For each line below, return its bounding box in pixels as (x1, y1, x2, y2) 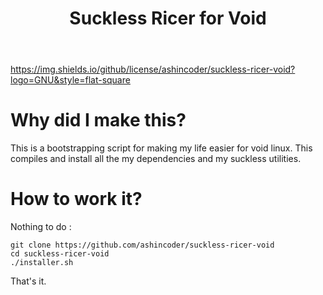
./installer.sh (10, 258, 74, 268)
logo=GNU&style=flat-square (10, 74, 131, 86)
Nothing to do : (10, 221, 72, 233)
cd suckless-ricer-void (10, 249, 110, 259)
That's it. (10, 275, 47, 287)
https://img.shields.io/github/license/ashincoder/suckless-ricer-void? (10, 63, 296, 76)
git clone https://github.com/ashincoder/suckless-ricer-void (10, 240, 275, 251)
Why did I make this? (10, 109, 187, 132)
